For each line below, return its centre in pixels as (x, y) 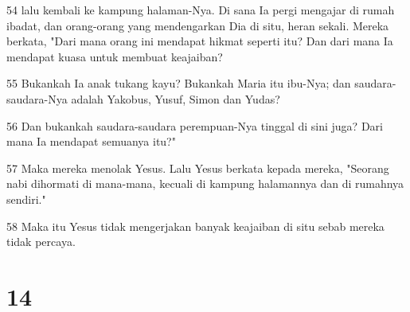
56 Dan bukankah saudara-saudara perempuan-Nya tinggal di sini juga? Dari (195, 125)
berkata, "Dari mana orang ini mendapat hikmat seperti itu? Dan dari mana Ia (200, 41)
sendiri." (26, 199)
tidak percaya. (41, 242)
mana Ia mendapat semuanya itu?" (91, 141)
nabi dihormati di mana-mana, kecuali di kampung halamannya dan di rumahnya (205, 183)
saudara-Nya (37, 98)
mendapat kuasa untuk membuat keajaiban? (115, 56)
